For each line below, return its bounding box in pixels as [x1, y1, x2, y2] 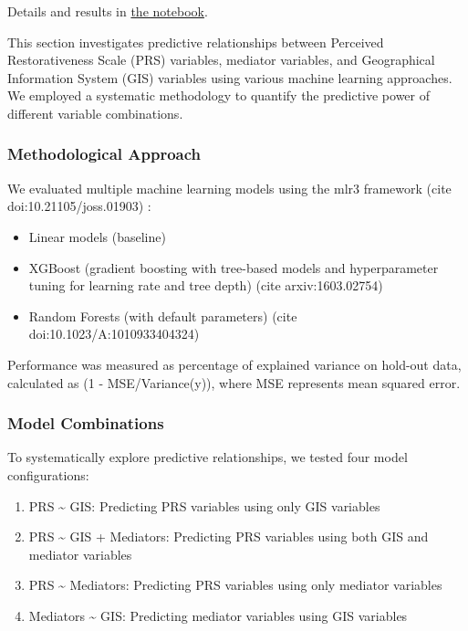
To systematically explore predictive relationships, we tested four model [7, 447, 408, 467]
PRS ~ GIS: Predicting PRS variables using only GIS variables [28, 496, 380, 515]
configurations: [7, 465, 89, 484]
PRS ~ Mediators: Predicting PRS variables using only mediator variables [28, 575, 442, 594]
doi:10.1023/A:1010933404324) [28, 324, 200, 343]
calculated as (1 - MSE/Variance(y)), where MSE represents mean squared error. [7, 373, 461, 392]
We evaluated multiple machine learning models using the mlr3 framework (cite [7, 178, 452, 197]
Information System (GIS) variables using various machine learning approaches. [7, 68, 452, 87]
